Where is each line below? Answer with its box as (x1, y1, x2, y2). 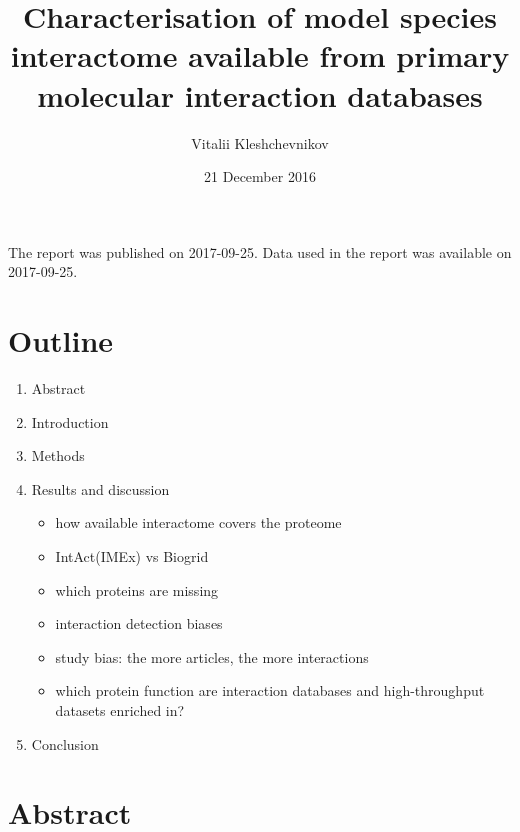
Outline (8, 320, 114, 361)
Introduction (31, 411, 109, 432)
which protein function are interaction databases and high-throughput (55, 680, 485, 701)
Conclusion (31, 733, 99, 754)
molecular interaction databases (37, 74, 483, 115)
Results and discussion (31, 478, 170, 499)
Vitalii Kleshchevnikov (191, 132, 329, 153)
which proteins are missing (55, 579, 219, 600)
